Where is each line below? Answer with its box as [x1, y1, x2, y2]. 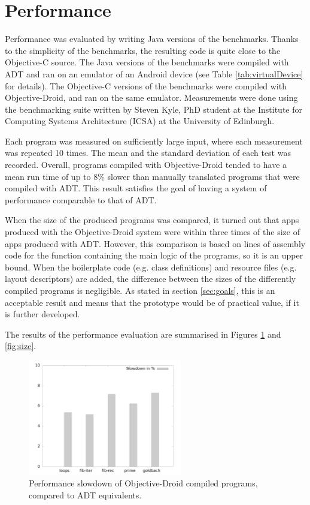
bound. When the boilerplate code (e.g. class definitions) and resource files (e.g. [5, 260, 297, 273]
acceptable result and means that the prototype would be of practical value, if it [5, 296, 299, 308]
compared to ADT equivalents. [29, 488, 142, 501]
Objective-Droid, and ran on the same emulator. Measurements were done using [5, 91, 298, 104]
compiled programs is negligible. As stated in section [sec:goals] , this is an [5, 284, 275, 296]
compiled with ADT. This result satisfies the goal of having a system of [5, 182, 267, 194]
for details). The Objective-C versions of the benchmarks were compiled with [5, 79, 287, 92]
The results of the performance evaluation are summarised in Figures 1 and [5, 327, 281, 340]
